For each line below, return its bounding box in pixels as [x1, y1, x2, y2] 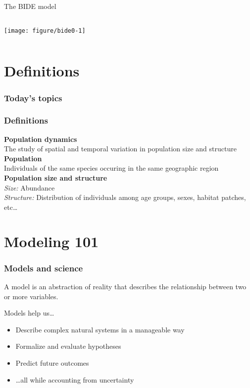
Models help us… [4, 308, 54, 318]
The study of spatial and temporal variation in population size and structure [4, 143, 237, 154]
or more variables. [4, 291, 58, 301]
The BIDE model [4, 1, 56, 11]
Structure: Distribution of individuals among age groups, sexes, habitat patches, [4, 192, 246, 202]
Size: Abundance [4, 182, 55, 193]
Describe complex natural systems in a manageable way [15, 324, 185, 334]
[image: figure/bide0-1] [4, 27, 86, 34]
